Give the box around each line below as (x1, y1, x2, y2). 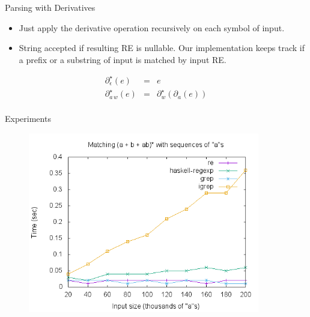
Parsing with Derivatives (5, 1, 96, 13)
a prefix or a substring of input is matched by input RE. (19, 53, 226, 65)
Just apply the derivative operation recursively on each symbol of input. (19, 21, 285, 34)
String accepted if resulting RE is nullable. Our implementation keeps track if (19, 41, 305, 54)
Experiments (5, 112, 51, 125)
